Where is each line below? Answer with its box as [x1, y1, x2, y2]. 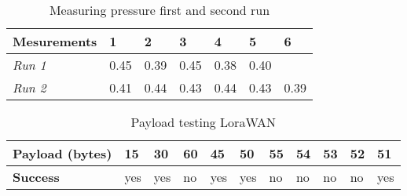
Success [13, 168, 60, 186]
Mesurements [13, 32, 97, 50]
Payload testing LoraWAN [130, 113, 277, 131]
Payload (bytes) [13, 144, 112, 162]
